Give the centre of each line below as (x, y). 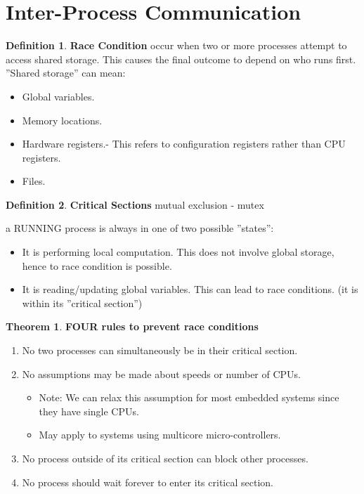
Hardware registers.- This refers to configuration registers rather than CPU (184, 144)
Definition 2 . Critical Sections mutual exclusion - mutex (135, 204)
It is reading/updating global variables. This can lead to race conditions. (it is (190, 289)
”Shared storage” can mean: (66, 73)
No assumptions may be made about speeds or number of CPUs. (162, 373)
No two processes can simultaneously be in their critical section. (160, 350)
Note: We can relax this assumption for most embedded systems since (189, 397)
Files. (34, 181)
